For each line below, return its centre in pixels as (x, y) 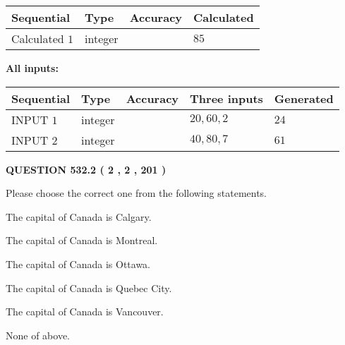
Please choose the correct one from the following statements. (137, 193)
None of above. (38, 335)
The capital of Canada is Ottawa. (78, 264)
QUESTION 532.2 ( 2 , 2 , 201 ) (86, 169)
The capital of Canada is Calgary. (79, 216)
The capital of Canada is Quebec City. (89, 287)
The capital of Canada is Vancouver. (85, 311)
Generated (304, 98)
